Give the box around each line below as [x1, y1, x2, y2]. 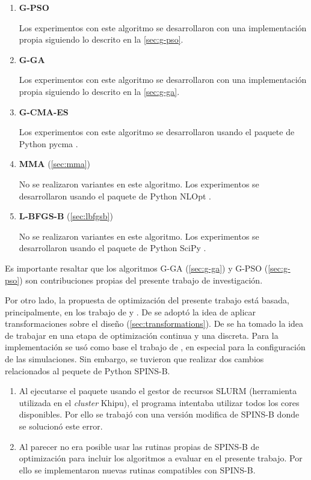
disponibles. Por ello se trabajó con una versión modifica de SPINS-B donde [19, 408, 300, 421]
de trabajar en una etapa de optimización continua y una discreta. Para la [5, 329, 279, 341]
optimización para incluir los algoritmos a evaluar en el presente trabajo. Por [19, 452, 303, 464]
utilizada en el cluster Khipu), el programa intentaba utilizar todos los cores [19, 396, 300, 409]
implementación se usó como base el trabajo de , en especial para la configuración [5, 341, 306, 353]
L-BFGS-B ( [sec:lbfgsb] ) [19, 210, 113, 222]
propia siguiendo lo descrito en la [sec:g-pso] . [19, 33, 183, 46]
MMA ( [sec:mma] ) [19, 157, 91, 170]
